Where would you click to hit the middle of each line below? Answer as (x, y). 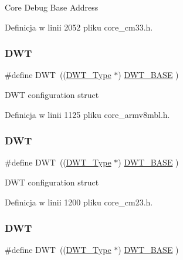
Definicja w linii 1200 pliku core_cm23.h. (79, 202)
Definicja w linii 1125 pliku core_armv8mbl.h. (87, 114)
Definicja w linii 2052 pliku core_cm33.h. (79, 27)
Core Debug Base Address (52, 7)
